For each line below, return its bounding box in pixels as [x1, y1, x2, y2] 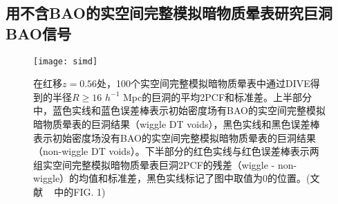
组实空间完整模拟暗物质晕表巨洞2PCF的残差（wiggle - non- [33, 157, 297, 171]
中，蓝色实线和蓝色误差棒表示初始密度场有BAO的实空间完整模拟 [33, 103, 326, 118]
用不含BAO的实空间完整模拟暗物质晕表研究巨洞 [6, 2, 332, 24]
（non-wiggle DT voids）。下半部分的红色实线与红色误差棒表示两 [33, 144, 319, 158]
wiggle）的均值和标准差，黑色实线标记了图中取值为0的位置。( [33, 171, 310, 185]
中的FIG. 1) [54, 185, 106, 198]
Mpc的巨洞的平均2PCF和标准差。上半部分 [123, 89, 312, 104]
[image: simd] [33, 56, 98, 66]
